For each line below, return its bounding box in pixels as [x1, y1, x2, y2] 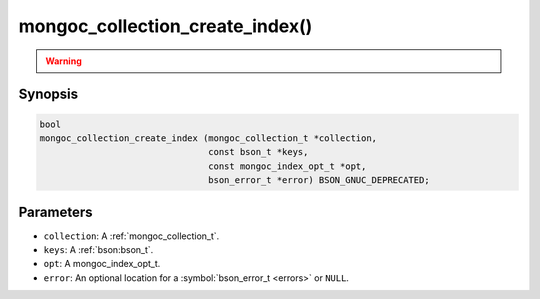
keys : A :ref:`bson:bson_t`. [43, 244, 154, 255]
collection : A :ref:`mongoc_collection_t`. [43, 230, 220, 242]
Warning [45, 55, 82, 67]
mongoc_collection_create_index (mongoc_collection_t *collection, [39, 132, 378, 144]
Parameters [18, 203, 93, 220]
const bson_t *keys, [208, 146, 309, 158]
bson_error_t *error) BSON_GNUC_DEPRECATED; [208, 175, 430, 186]
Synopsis [18, 86, 79, 103]
